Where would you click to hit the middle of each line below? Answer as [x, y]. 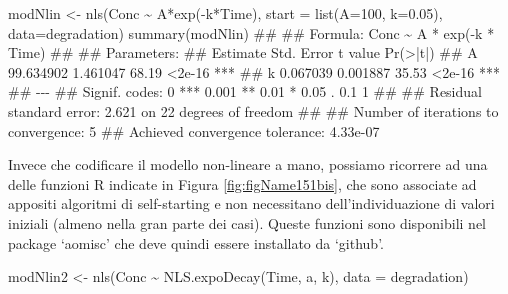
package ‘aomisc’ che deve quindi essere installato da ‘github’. [196, 242]
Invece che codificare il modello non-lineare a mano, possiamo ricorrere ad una [248, 164]
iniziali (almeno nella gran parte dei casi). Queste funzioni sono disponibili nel [247, 222]
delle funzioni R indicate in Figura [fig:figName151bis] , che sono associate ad [242, 183]
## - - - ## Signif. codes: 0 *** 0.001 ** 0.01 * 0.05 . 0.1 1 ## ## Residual [245, 91]
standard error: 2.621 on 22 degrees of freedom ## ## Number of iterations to [253, 110]
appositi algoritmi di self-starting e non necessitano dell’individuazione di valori [251, 203]
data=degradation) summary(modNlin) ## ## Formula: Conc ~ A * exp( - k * [251, 32]
